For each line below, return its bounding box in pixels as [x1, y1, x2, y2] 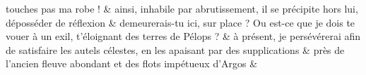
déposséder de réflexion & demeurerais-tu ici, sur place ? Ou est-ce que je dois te [6, 15, 355, 29]
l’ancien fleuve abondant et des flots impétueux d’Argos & [6, 56, 258, 71]
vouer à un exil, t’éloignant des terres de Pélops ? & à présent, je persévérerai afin [6, 29, 361, 43]
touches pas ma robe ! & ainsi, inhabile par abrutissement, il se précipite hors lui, [6, 1, 358, 15]
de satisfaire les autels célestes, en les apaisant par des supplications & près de [6, 42, 345, 57]
